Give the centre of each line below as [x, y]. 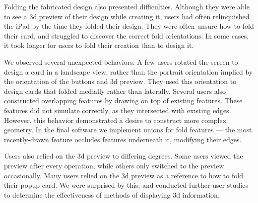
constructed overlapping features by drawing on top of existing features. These [123, 101]
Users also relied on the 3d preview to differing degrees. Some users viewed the [124, 156]
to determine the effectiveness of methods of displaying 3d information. [112, 194]
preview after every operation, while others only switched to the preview [114, 165]
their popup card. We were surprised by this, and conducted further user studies [126, 185]
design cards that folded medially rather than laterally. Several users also [115, 91]
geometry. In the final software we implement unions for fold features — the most [128, 130]
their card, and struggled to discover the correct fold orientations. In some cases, [127, 35]
